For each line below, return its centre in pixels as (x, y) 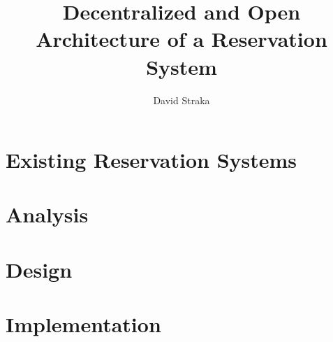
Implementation (83, 324)
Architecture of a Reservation (182, 39)
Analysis (47, 214)
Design (39, 269)
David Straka (182, 100)
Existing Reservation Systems (151, 160)
